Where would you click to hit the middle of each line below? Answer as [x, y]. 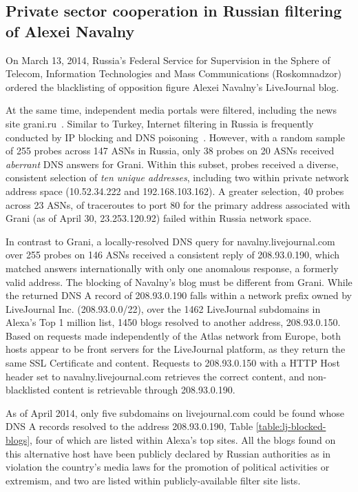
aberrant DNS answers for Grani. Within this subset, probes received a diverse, [172, 164]
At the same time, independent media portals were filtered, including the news [171, 110]
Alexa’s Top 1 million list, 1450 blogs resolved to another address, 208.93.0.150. [173, 322]
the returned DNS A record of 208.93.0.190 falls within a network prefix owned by [179, 295]
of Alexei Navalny [70, 31]
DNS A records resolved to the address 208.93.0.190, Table [129, 426]
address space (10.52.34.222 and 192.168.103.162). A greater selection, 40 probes [175, 191]
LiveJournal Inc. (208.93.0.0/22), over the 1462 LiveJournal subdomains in [163, 308]
